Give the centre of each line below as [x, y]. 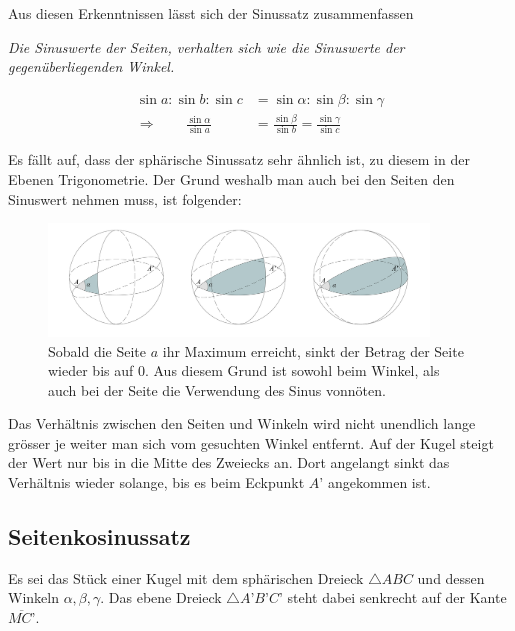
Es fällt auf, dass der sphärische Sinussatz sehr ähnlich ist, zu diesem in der [239, 159]
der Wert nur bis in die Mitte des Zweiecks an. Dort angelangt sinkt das [229, 462]
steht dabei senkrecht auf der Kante [397, 597]
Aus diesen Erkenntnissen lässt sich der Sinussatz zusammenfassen [211, 13]
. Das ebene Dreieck [161, 597]
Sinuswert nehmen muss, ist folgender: [125, 198]
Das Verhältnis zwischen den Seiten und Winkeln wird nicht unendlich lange [242, 423]
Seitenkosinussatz [99, 536]
